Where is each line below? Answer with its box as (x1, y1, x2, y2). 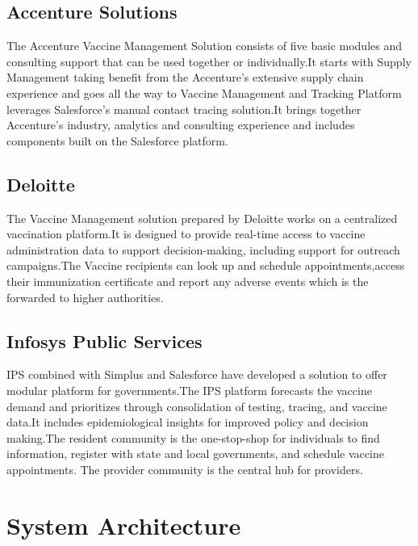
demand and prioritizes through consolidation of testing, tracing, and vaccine (6, 397, 387, 414)
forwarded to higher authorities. (6, 288, 164, 305)
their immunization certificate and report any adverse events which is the (6, 272, 369, 289)
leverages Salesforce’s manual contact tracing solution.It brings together (6, 100, 362, 117)
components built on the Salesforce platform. (6, 132, 228, 149)
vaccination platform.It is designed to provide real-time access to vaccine (6, 225, 366, 242)
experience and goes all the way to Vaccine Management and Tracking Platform (6, 84, 402, 101)
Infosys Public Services (6, 328, 203, 353)
